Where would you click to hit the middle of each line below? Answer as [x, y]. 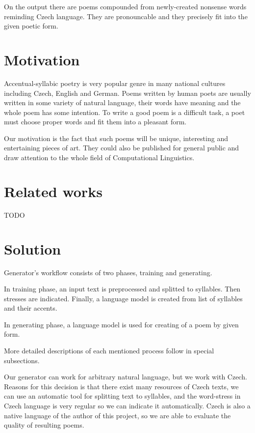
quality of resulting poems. [44, 425]
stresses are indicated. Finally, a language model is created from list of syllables [123, 298]
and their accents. [31, 308]
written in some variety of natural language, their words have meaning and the [122, 102]
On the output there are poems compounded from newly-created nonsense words [125, 6]
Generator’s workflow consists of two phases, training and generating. [108, 272]
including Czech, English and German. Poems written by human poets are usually [127, 93]
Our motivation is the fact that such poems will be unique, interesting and [116, 138]
